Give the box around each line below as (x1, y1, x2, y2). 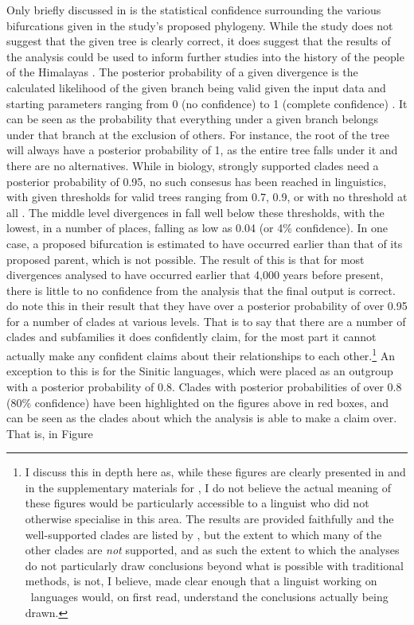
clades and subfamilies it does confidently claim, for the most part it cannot (6, 328, 377, 345)
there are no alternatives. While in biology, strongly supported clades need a (6, 157, 379, 173)
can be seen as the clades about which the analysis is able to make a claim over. (6, 410, 397, 426)
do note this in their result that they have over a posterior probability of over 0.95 (6, 297, 408, 314)
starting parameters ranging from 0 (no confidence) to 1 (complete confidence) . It (6, 95, 408, 111)
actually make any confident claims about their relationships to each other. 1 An (6, 345, 396, 363)
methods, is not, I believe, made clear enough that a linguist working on (25, 573, 377, 589)
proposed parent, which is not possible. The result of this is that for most (6, 250, 365, 267)
